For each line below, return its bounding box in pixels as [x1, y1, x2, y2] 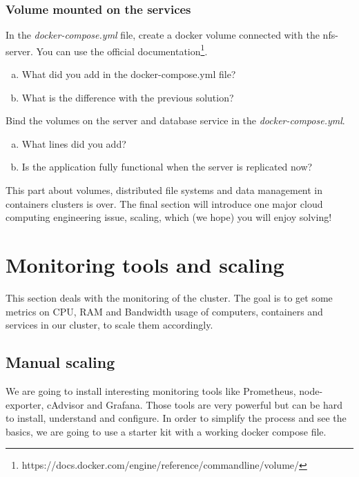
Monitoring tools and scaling [6, 251, 284, 278]
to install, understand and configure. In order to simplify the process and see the [6, 411, 347, 425]
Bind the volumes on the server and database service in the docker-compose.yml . [6, 113, 345, 128]
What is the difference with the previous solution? [21, 90, 234, 104]
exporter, [6, 397, 44, 411]
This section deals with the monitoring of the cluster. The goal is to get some [6, 290, 333, 304]
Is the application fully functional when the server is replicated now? [21, 159, 313, 174]
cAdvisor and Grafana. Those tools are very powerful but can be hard [46, 397, 342, 411]
